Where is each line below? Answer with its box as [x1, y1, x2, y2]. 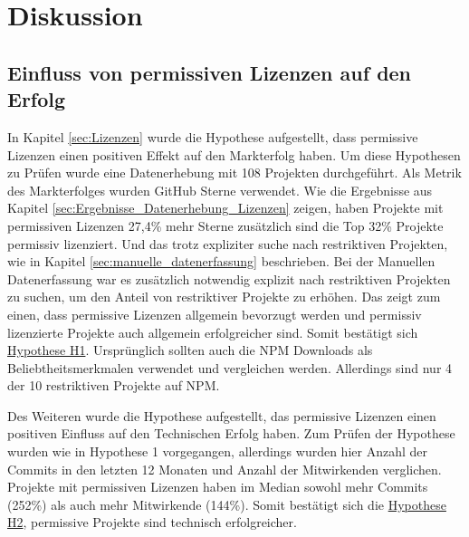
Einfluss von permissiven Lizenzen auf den [7, 58, 412, 86]
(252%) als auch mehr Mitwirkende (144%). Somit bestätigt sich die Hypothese [7, 494, 446, 513]
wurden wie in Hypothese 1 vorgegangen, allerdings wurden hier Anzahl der [7, 442, 427, 461]
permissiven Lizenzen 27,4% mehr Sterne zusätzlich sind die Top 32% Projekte [7, 216, 444, 235]
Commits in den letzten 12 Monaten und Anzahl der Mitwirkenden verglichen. [7, 459, 442, 478]
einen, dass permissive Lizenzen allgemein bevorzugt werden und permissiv [7, 304, 422, 323]
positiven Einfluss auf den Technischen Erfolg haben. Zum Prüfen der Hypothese [7, 424, 455, 443]
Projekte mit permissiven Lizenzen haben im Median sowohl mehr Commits [7, 477, 428, 496]
